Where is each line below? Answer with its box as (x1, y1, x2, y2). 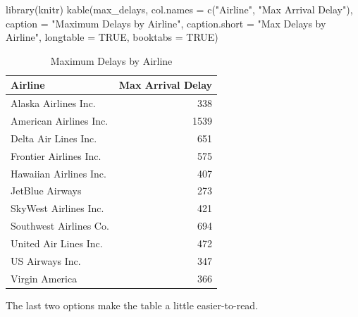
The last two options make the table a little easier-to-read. (6, 297, 259, 312)
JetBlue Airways (11, 183, 82, 198)
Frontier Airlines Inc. (11, 148, 101, 163)
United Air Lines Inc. (11, 235, 103, 250)
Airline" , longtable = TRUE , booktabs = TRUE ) (6, 30, 218, 44)
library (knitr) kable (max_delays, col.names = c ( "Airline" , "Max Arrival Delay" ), (6, 2, 353, 16)
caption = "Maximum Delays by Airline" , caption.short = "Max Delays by (6, 15, 326, 30)
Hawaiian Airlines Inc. (11, 166, 106, 180)
